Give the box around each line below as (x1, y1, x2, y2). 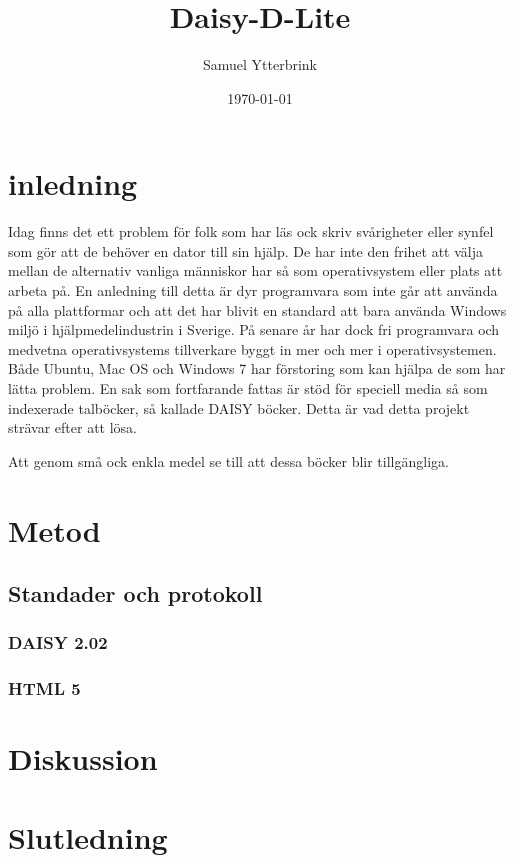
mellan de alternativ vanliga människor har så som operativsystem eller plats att (8, 260, 503, 281)
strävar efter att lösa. (8, 417, 137, 438)
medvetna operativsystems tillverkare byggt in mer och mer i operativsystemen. (8, 338, 497, 359)
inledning (8, 163, 138, 204)
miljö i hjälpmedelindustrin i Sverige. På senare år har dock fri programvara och (8, 319, 500, 340)
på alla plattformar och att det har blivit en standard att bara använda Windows (8, 299, 507, 320)
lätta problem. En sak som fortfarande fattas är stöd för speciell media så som (8, 378, 488, 398)
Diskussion (8, 738, 158, 779)
